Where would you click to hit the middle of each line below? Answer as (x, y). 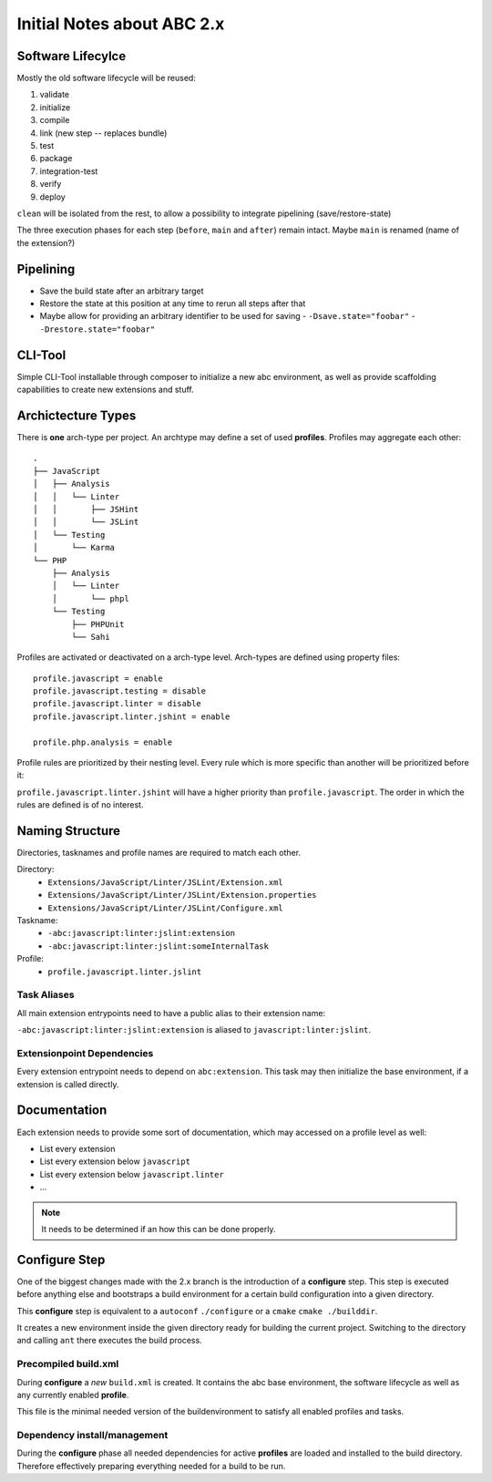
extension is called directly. (68, 1084)
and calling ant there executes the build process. (109, 1341)
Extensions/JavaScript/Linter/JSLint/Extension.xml (166, 882)
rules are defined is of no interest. (80, 805)
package (56, 159)
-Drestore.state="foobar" (97, 329)
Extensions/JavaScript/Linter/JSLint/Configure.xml (166, 908)
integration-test (69, 171)
